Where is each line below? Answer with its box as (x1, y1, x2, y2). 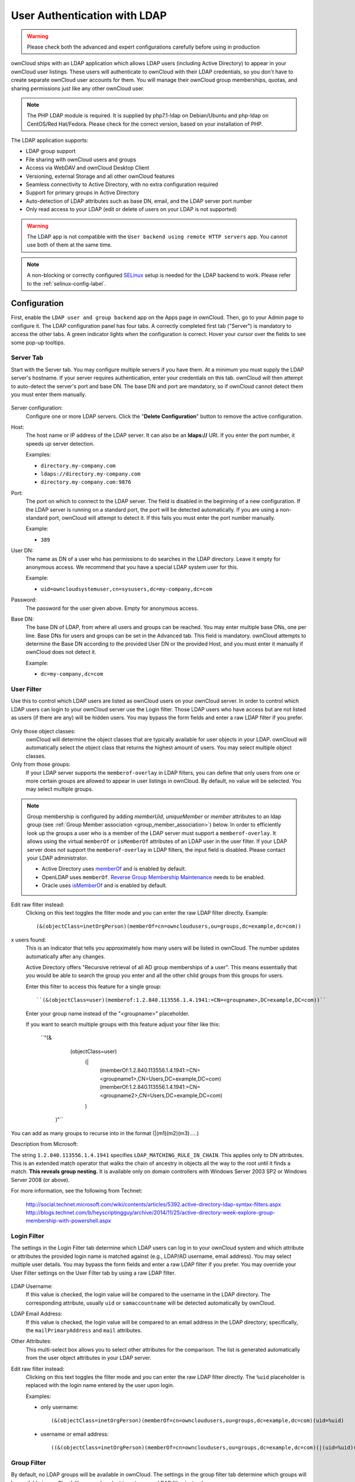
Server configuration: (11, 404, 63, 411)
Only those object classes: (11, 727, 76, 734)
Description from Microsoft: (11, 1141, 78, 1148)
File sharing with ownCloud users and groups (25, 156, 136, 163)
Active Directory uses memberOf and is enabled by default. (41, 865, 186, 873)
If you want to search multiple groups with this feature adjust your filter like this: (25, 1020, 220, 1028)
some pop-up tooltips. (11, 338, 65, 346)
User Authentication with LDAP (11, 9, 167, 22)
